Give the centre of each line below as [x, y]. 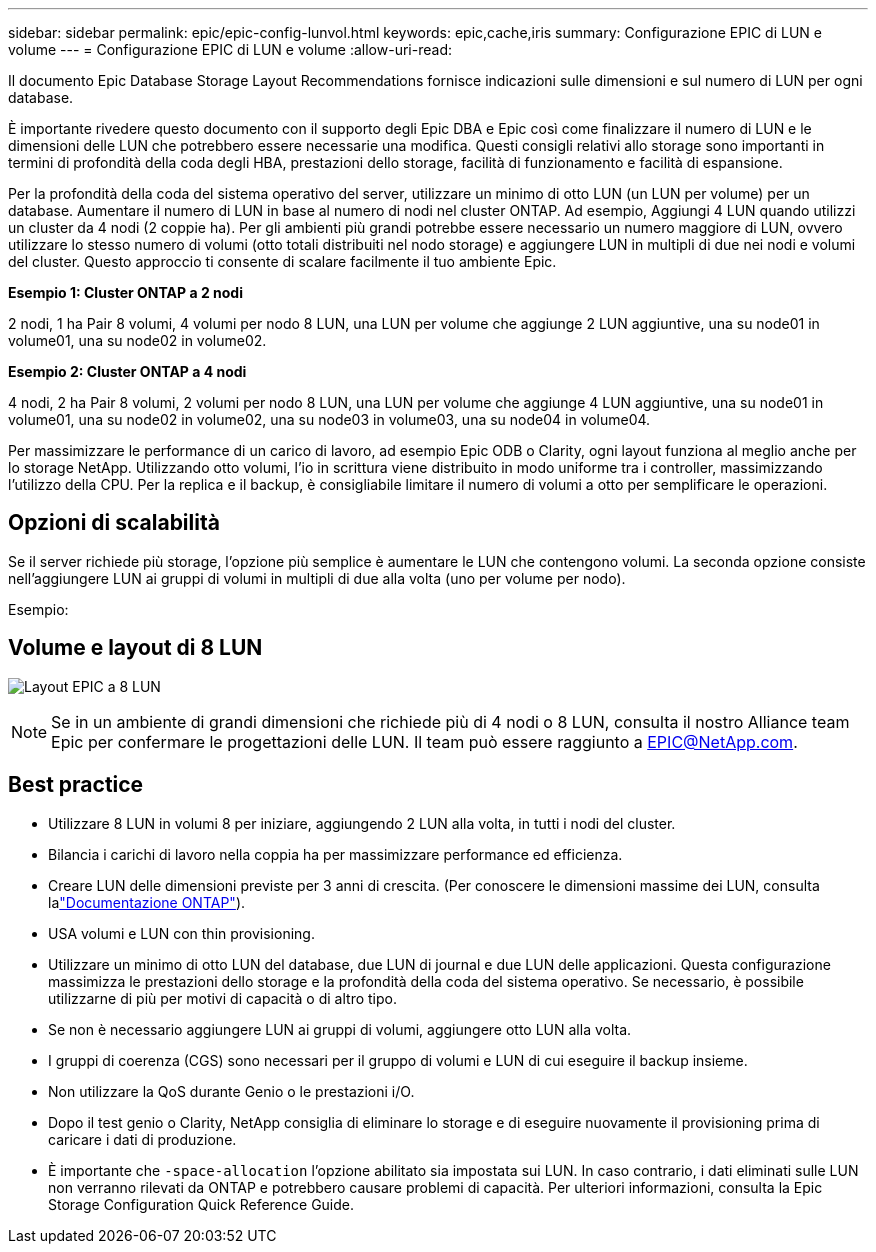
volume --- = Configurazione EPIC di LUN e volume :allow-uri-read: [230, 49]
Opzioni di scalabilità [114, 523]
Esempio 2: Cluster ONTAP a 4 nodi [127, 371]
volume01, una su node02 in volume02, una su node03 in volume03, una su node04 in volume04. [329, 419]
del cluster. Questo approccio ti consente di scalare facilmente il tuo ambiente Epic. [282, 261]
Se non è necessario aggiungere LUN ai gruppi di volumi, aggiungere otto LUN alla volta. [340, 1029]
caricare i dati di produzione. [142, 1139]
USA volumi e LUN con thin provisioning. [181, 933]
